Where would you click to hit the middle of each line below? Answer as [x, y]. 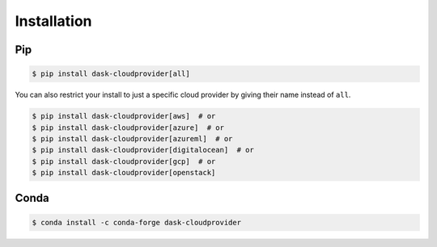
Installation [53, 21]
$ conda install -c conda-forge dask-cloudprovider [137, 222]
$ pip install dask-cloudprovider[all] [111, 74]
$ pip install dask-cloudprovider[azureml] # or [132, 138]
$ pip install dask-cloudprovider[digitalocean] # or [143, 150]
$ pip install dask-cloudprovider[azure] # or [128, 128]
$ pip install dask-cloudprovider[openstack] [124, 173]
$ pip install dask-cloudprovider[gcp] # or [124, 161]
